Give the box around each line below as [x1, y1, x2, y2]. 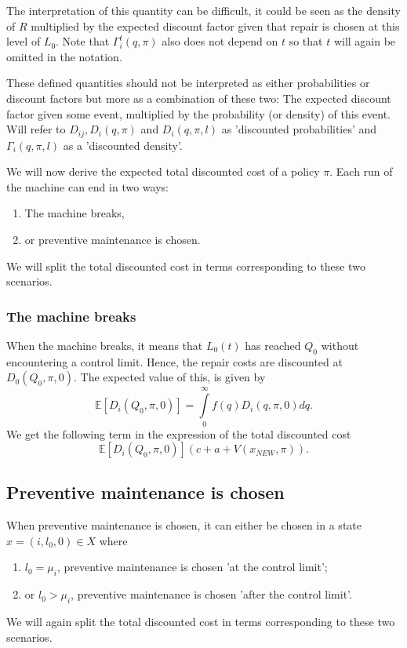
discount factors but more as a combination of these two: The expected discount [6, 89, 391, 106]
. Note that [56, 33, 110, 49]
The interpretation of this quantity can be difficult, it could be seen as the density [6, 2, 401, 18]
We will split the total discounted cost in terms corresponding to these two [6, 257, 365, 274]
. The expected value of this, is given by [73, 369, 266, 385]
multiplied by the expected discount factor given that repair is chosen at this [31, 17, 400, 34]
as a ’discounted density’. [63, 137, 183, 153]
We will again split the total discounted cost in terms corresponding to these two [6, 613, 395, 630]
